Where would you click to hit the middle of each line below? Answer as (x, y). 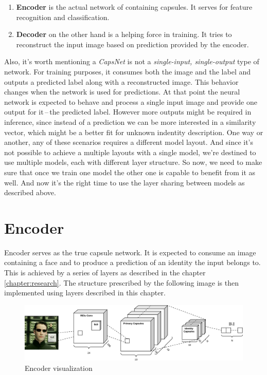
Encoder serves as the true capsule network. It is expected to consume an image (130, 252)
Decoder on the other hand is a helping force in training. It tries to (124, 34)
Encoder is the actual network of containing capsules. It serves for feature (134, 7)
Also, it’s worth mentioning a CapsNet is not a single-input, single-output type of (132, 61)
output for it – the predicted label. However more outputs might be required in (128, 112)
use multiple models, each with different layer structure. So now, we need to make (133, 162)
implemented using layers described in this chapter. (85, 293)
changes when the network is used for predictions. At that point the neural (122, 92)
